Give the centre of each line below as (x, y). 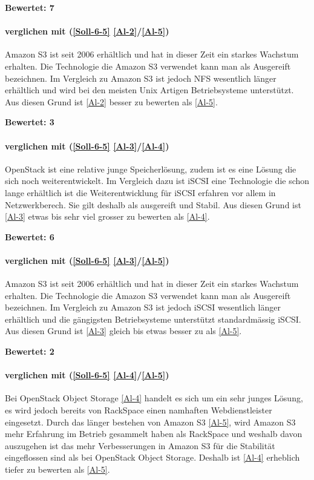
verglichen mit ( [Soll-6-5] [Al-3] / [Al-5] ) (87, 260)
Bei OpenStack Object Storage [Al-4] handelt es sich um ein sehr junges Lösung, (154, 398)
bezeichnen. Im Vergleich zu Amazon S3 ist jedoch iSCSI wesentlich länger (143, 307)
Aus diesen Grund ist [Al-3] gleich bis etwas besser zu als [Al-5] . (123, 331)
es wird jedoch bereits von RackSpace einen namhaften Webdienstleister (139, 410)
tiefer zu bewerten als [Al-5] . (57, 469)
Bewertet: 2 (30, 351)
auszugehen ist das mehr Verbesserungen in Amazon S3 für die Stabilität (140, 445)
